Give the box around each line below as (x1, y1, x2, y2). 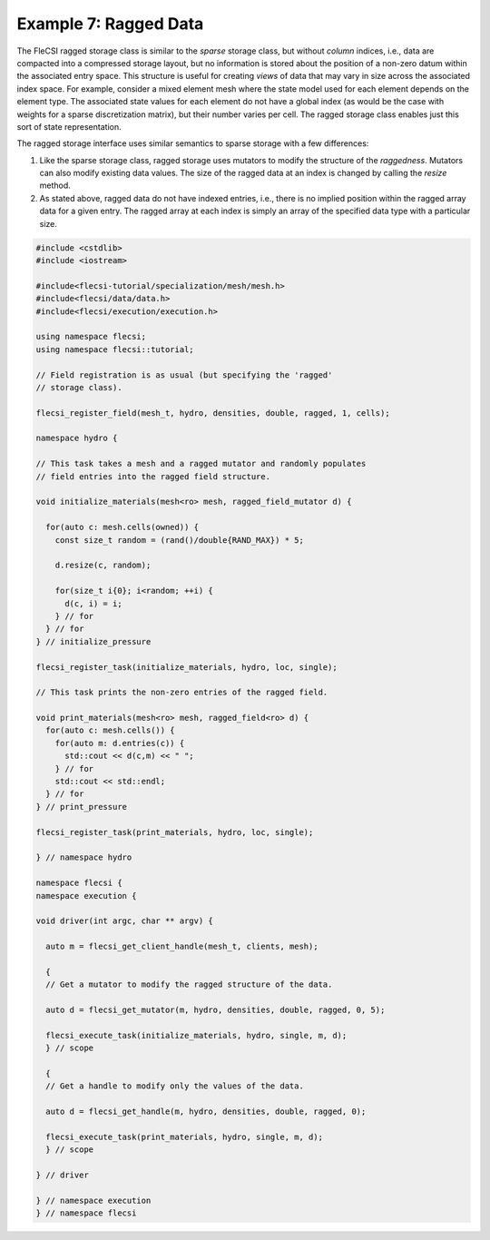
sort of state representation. (16, 121, 122, 132)
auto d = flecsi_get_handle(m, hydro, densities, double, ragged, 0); (45, 1107, 367, 1117)
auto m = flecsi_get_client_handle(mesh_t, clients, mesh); (45, 941, 318, 952)
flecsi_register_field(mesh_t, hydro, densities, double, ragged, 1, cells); (35, 408, 390, 418)
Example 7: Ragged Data (16, 14, 204, 34)
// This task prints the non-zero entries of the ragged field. (35, 687, 328, 698)
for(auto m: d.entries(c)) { (54, 738, 185, 748)
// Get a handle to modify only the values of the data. (45, 1081, 304, 1091)
